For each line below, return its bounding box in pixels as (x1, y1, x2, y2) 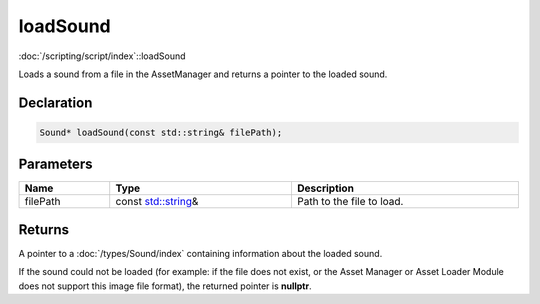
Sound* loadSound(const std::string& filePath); (39, 126, 283, 138)
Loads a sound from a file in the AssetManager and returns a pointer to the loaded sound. (18, 68, 388, 80)
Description (296, 181, 355, 195)
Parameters (18, 156, 93, 173)
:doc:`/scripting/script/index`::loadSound (18, 50, 186, 62)
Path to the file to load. (296, 195, 404, 209)
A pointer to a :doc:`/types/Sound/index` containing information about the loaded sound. (18, 247, 383, 259)
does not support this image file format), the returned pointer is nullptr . (18, 280, 312, 292)
